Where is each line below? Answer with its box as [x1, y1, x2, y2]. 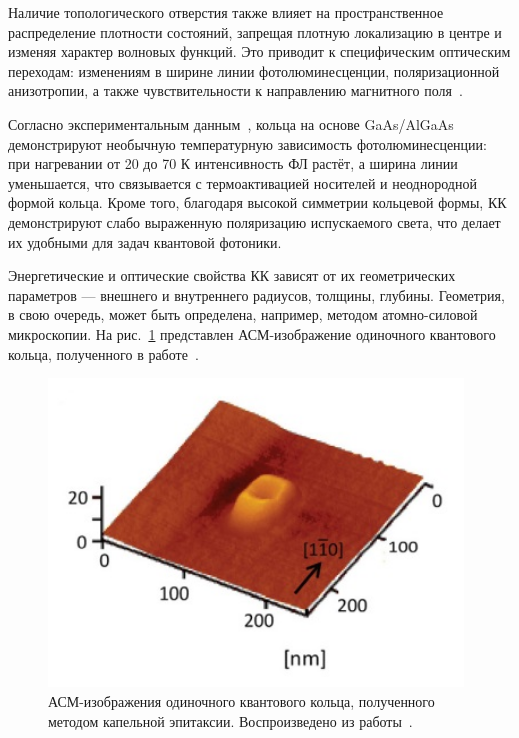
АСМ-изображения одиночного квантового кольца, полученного [48, 690, 435, 711]
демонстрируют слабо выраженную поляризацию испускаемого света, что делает [8, 211, 501, 232]
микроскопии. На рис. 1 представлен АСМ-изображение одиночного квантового [8, 323, 496, 344]
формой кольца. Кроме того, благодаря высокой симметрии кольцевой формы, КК [8, 192, 507, 213]
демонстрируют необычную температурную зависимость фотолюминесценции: [8, 133, 487, 154]
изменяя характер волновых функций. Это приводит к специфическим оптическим [8, 41, 511, 62]
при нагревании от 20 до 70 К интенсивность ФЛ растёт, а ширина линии [8, 153, 458, 174]
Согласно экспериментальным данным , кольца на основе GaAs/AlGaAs [8, 113, 454, 134]
